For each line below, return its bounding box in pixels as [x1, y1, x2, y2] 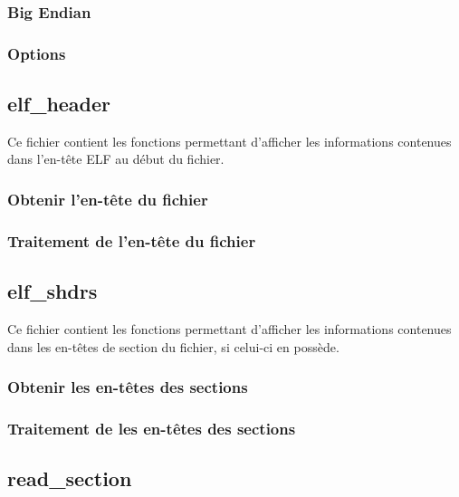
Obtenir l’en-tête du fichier [7, 188, 208, 210]
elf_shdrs [7, 277, 98, 305]
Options [7, 42, 66, 64]
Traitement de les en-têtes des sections [7, 416, 296, 439]
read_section [7, 464, 132, 492]
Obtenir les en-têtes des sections [7, 376, 248, 398]
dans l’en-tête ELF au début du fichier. [7, 149, 225, 168]
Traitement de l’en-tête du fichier [7, 229, 256, 252]
